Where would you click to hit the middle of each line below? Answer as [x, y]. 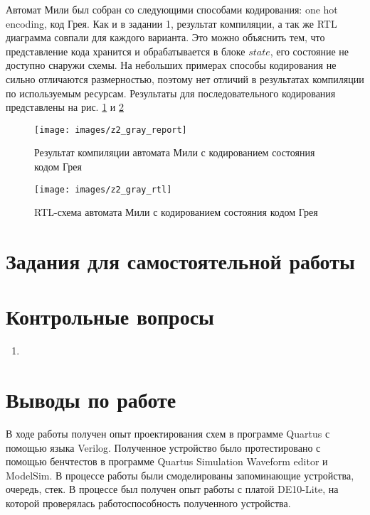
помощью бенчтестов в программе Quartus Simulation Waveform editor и [167, 461]
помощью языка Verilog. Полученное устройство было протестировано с [163, 447]
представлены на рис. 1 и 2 [65, 107]
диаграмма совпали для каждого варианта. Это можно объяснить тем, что [165, 37]
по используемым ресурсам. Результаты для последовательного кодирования [171, 93]
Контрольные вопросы [110, 316]
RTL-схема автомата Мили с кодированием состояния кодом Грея [176, 212]
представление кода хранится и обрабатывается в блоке [126, 51]
